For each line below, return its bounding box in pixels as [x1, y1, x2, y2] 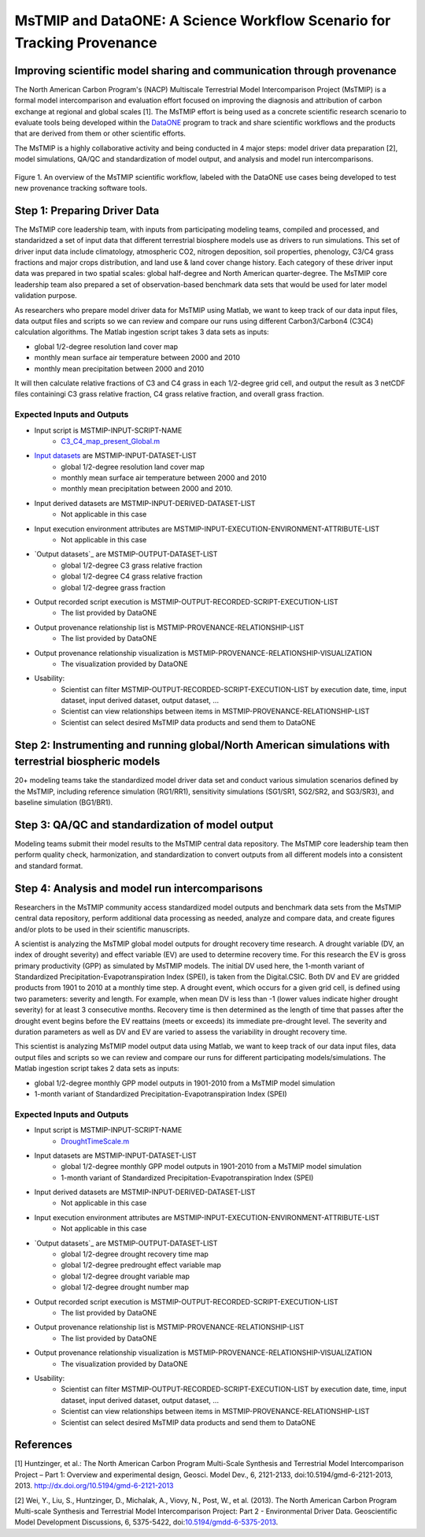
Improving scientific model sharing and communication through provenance [14, 64, 397, 77]
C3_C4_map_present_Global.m [61, 436, 161, 445]
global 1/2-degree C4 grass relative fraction [61, 571, 203, 581]
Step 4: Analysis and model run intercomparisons [14, 881, 264, 895]
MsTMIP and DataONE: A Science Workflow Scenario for [14, 12, 391, 29]
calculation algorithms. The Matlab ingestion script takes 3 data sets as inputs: [14, 327, 269, 337]
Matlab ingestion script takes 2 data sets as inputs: [14, 1064, 180, 1074]
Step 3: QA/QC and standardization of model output [14, 818, 274, 832]
